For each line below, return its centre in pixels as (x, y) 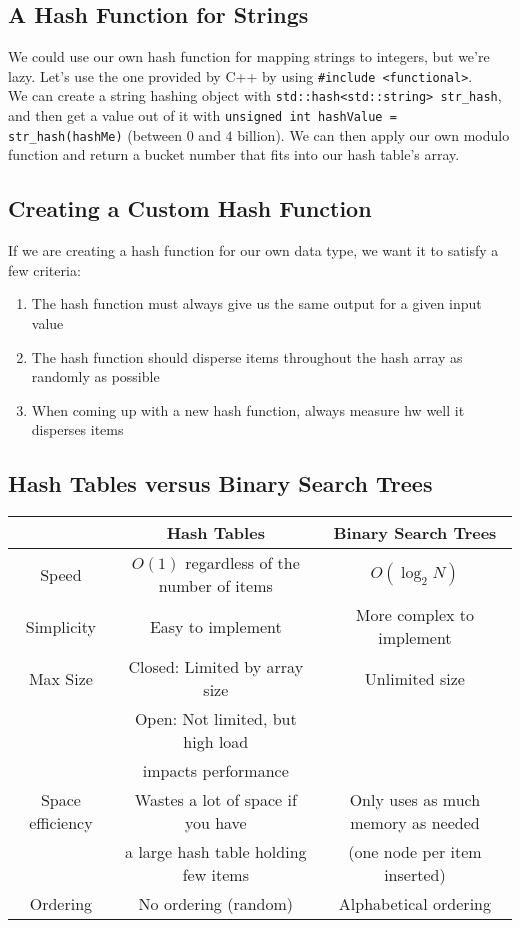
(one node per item (415, 852)
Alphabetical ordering (414, 904)
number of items (215, 586)
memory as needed (415, 823)
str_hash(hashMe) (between (95, 134)
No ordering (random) (215, 904)
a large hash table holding (216, 852)
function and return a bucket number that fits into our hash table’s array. (234, 154)
